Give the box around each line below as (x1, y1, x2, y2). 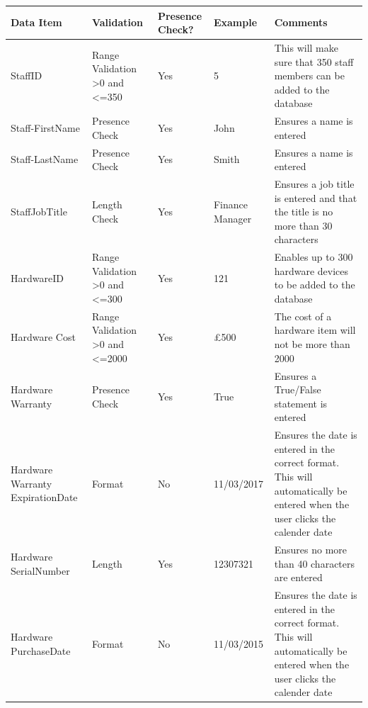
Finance (213, 197, 248, 212)
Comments (274, 15, 328, 30)
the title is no (274, 204, 333, 219)
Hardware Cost (11, 330, 76, 344)
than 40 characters (274, 556, 355, 571)
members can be (274, 68, 345, 83)
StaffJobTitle (11, 204, 67, 219)
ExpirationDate (11, 490, 78, 505)
